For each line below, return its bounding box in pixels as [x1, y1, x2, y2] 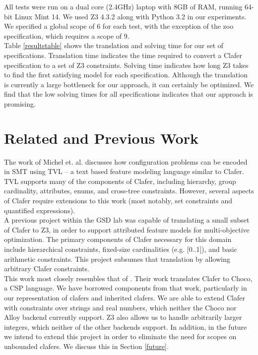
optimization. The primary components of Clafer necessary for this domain [4, 234, 232, 244]
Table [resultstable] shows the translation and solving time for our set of [4, 40, 224, 51]
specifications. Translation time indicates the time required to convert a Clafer [4, 50, 242, 60]
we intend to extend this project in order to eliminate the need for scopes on [4, 331, 237, 342]
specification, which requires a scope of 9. [4, 30, 129, 41]
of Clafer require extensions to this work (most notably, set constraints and [4, 195, 233, 206]
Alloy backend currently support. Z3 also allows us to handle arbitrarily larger [4, 312, 242, 322]
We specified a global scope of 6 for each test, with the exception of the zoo [4, 21, 234, 31]
